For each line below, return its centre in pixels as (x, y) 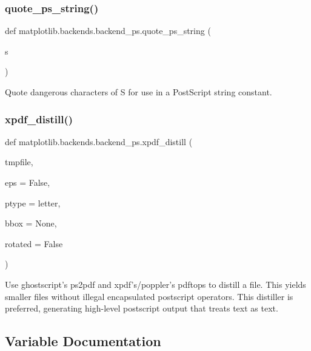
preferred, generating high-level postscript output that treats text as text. (142, 308)
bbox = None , (31, 223)
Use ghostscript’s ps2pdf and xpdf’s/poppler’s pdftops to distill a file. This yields (155, 284)
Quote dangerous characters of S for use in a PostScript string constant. (139, 92)
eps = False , (28, 182)
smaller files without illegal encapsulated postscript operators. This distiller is (149, 296)
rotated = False (34, 243)
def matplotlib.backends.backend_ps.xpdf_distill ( (99, 141)
